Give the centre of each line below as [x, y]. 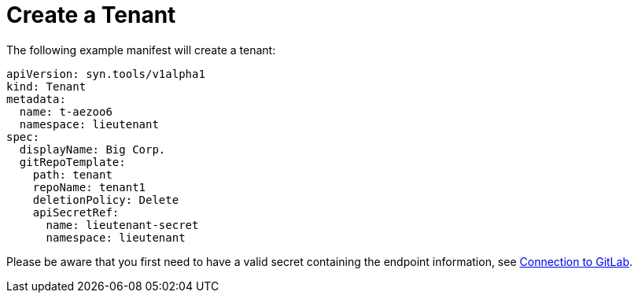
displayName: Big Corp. [92, 149]
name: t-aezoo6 [66, 111]
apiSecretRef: [76, 212]
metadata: [36, 99]
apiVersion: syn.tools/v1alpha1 [106, 74]
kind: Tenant [46, 86]
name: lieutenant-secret [122, 225]
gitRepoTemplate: [72, 162]
